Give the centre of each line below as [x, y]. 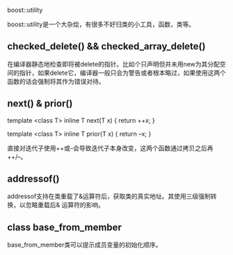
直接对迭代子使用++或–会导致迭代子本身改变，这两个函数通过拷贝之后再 [110, 148]
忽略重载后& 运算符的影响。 [65, 205]
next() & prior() [40, 104]
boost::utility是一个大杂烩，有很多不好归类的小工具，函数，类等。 [101, 24]
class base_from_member [64, 227]
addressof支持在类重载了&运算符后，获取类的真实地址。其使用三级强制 [109, 196]
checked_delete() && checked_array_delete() [106, 47]
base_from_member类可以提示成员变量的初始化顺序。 [85, 245]
